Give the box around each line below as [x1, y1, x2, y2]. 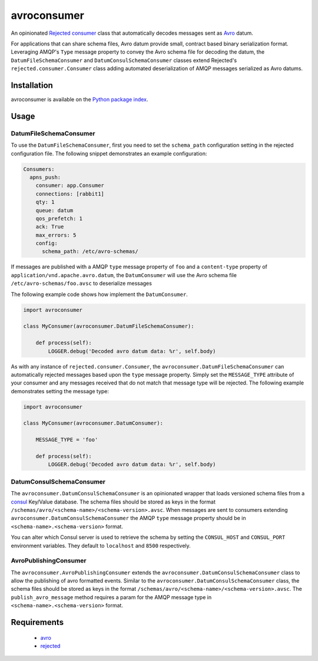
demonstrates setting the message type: [11, 387, 109, 394]
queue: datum [35, 207, 74, 213]
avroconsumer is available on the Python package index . [11, 96, 148, 103]
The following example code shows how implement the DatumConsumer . [11, 291, 188, 298]
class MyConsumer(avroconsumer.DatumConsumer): [23, 420, 163, 427]
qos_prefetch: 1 [35, 215, 82, 222]
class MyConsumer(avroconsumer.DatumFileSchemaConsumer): [23, 323, 194, 330]
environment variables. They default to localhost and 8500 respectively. [11, 542, 191, 549]
